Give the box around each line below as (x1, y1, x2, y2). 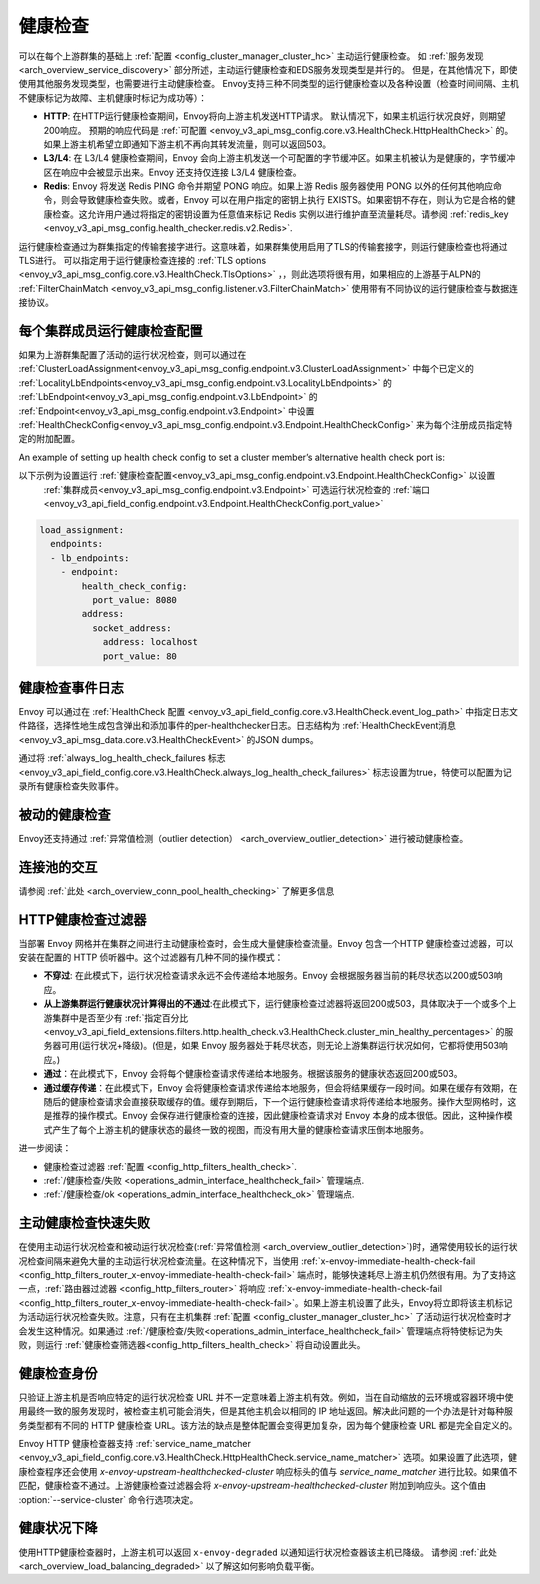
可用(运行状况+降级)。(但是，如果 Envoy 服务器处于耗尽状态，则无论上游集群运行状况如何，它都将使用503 (60, 1040, 500, 1052)
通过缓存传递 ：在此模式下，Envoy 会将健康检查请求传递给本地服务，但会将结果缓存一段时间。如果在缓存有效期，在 (43, 1081, 519, 1094)
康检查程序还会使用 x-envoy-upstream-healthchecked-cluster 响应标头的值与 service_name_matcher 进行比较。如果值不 (18, 1465, 518, 1477)
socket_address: (91, 622, 172, 634)
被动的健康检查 (18, 806, 111, 823)
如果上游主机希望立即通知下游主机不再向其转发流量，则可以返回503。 (43, 138, 332, 150)
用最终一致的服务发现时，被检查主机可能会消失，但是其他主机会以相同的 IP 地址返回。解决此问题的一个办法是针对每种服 (18, 1405, 514, 1417)
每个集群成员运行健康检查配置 (18, 323, 203, 339)
